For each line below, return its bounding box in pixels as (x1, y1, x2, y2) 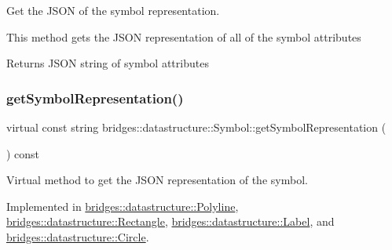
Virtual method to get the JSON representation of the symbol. (6, 172, 308, 188)
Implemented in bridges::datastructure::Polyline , (6, 197, 239, 214)
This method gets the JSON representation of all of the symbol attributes (6, 28, 361, 45)
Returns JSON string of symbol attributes (6, 55, 209, 71)
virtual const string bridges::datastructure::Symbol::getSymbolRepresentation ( (6, 119, 387, 135)
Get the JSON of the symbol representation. (6, 2, 220, 18)
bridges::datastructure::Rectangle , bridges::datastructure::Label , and (6, 213, 335, 230)
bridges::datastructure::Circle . (6, 228, 149, 245)
